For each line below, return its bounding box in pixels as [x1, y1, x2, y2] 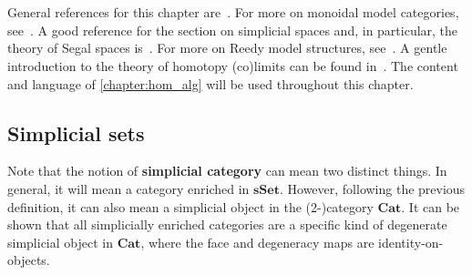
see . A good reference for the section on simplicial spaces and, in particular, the [7, 20, 458, 39]
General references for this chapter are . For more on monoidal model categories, [7, 3, 459, 22]
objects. [7, 250, 50, 270]
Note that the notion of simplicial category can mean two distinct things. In [7, 161, 447, 180]
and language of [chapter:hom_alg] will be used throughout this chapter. [7, 74, 414, 93]
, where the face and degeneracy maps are [140, 232, 375, 251]
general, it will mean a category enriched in [7, 178, 250, 198]
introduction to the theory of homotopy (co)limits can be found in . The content [7, 56, 458, 75]
